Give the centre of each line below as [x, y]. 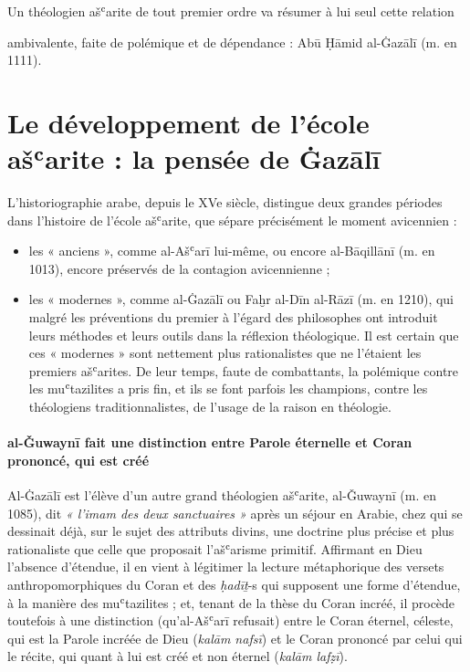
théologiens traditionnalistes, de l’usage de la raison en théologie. [210, 407]
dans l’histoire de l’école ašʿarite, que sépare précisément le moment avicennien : [232, 220]
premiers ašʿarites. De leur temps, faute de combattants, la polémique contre [244, 370]
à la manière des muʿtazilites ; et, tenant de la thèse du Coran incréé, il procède [231, 602]
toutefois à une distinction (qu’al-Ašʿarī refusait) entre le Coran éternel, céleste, [230, 620]
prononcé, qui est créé [78, 460]
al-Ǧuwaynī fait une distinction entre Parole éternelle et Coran [210, 442]
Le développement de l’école [188, 122]
